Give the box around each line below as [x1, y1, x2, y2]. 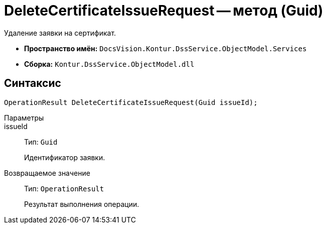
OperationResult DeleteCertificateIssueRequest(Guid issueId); [4, 98, 258, 106]
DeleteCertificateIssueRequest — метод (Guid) [4, 2, 323, 19]
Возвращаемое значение [4, 168, 90, 177]
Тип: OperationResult [24, 184, 104, 193]
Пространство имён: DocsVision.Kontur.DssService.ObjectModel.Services [24, 44, 307, 53]
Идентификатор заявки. [24, 153, 105, 162]
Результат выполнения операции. [24, 199, 139, 208]
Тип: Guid [24, 137, 58, 146]
